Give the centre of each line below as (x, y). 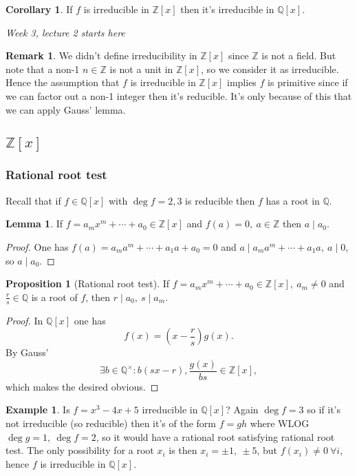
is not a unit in (141, 69)
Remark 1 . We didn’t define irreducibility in (101, 55)
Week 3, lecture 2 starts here (65, 32)
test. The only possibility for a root (80, 450)
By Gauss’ (27, 352)
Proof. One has (37, 246)
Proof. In (24, 320)
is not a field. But (299, 55)
